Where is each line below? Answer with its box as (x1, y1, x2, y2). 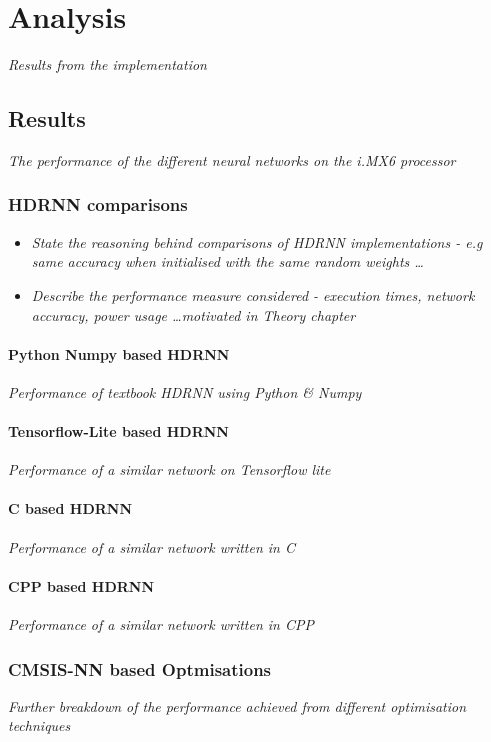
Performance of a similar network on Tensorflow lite (8, 459, 331, 480)
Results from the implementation (8, 54, 207, 75)
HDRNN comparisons (8, 192, 188, 217)
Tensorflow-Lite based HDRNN (8, 421, 229, 442)
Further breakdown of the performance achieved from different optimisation (8, 695, 467, 716)
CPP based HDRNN (8, 575, 155, 596)
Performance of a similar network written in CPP (8, 614, 314, 635)
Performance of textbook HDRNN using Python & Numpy (8, 381, 362, 402)
